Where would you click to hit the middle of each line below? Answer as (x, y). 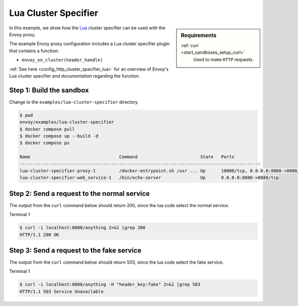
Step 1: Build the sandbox (49, 90)
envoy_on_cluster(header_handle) (62, 60)
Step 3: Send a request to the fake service (75, 250)
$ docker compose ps (44, 143)
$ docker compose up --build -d (59, 136)
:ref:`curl (190, 45)
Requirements (199, 35)
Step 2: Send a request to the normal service (79, 193)
